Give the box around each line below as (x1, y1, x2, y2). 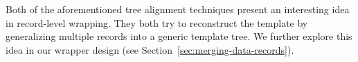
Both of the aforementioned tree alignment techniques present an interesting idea (6, 2, 350, 16)
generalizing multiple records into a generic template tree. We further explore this (6, 29, 352, 43)
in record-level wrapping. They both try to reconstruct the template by (6, 15, 308, 30)
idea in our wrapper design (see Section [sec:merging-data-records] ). (6, 42, 294, 56)
